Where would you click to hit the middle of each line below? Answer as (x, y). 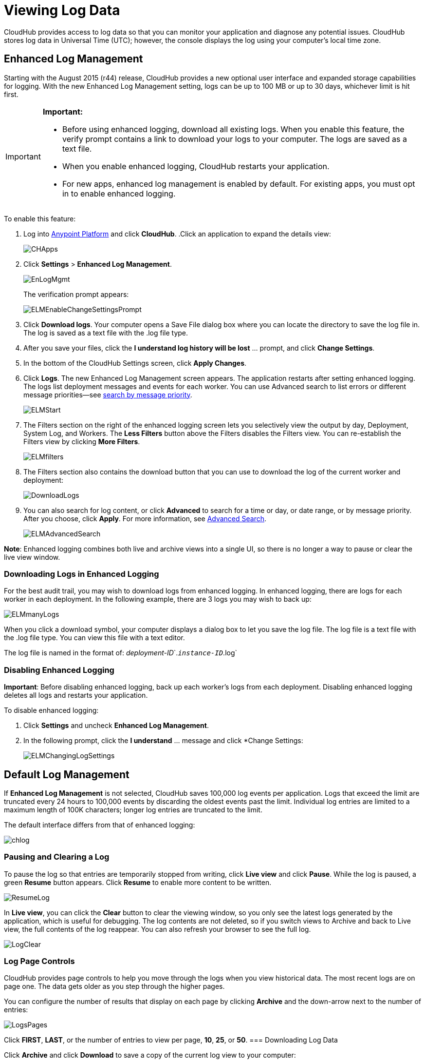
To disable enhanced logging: (51, 710)
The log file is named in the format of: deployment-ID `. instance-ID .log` (121, 653)
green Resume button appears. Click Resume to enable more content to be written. (138, 882)
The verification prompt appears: (76, 294)
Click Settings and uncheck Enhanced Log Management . (116, 726)
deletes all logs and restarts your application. (76, 695)
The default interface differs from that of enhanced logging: (100, 825)
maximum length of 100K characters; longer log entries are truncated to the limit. (133, 809)
